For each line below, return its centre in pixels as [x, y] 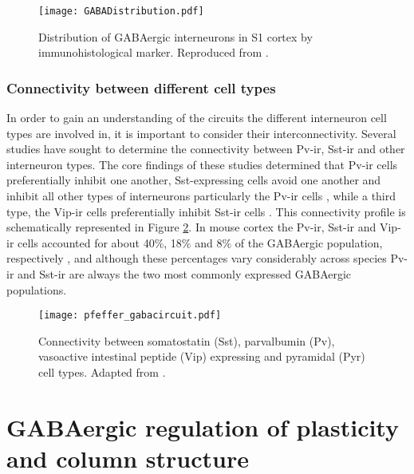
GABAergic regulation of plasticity [203, 427]
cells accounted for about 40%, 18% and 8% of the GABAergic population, [200, 242]
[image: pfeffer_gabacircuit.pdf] [130, 316]
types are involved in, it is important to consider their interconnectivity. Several [201, 133]
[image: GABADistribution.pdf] [121, 11]
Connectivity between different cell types [141, 87]
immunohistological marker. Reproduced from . [154, 52]
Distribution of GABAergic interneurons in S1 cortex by [175, 36]
